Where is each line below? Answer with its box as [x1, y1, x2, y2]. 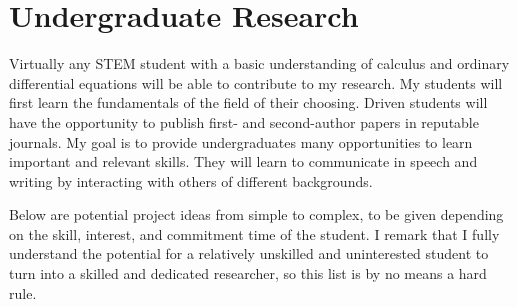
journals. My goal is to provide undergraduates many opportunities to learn [9, 131, 473, 152]
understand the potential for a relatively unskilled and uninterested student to [9, 243, 489, 264]
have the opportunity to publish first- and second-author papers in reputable [9, 111, 479, 132]
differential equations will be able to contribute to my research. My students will [9, 72, 503, 93]
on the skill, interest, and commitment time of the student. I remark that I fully [9, 223, 500, 244]
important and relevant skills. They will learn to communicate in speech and [9, 151, 478, 172]
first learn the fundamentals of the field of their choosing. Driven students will [9, 92, 488, 113]
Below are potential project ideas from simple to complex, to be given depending [9, 204, 504, 225]
